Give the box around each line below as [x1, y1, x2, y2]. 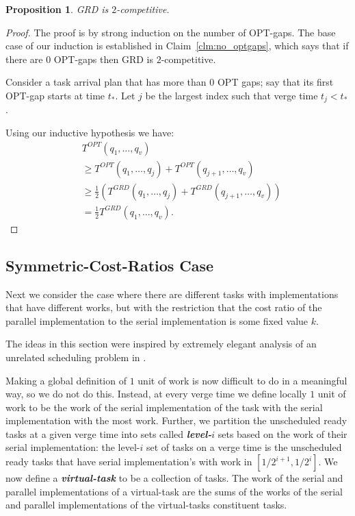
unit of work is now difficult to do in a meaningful [137, 373, 347, 387]
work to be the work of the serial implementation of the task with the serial [5, 400, 323, 414]
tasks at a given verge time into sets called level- [5, 426, 212, 441]
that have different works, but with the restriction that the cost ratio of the [5, 300, 322, 315]
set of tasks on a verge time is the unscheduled [146, 440, 342, 454]
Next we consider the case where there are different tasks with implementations [5, 286, 339, 301]
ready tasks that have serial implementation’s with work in [5, 454, 252, 469]
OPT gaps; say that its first [217, 75, 334, 89]
